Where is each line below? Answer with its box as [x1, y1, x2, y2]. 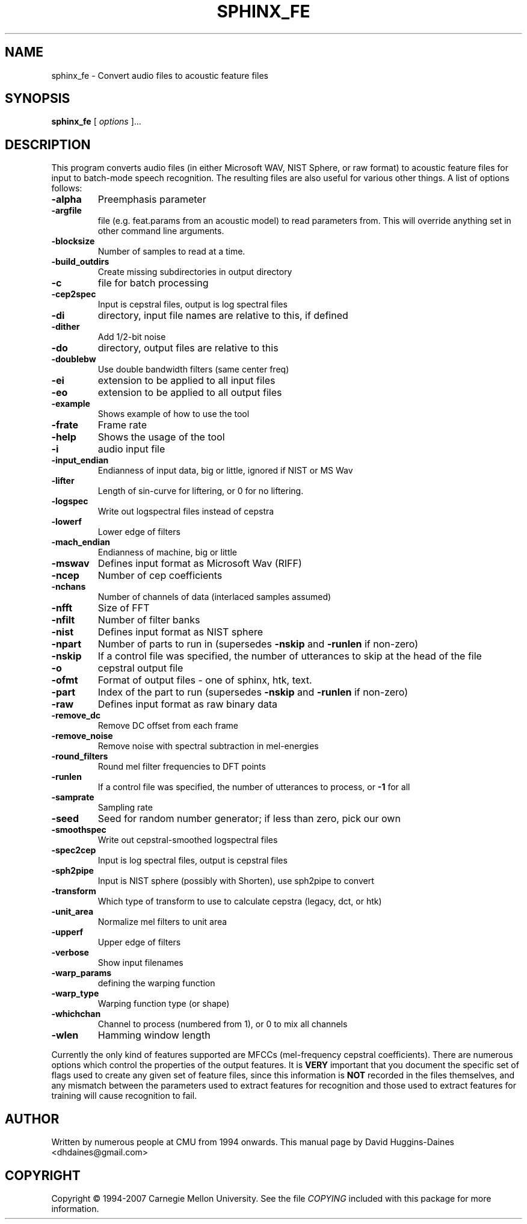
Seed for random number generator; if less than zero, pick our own [97, 812, 401, 825]
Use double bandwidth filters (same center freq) [97, 364, 289, 375]
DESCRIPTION [5, 137, 91, 152]
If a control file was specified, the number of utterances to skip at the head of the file [97, 650, 482, 663]
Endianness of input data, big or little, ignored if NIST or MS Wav [97, 465, 353, 476]
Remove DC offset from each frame [97, 720, 239, 731]
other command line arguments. [97, 226, 224, 236]
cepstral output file [97, 662, 183, 675]
